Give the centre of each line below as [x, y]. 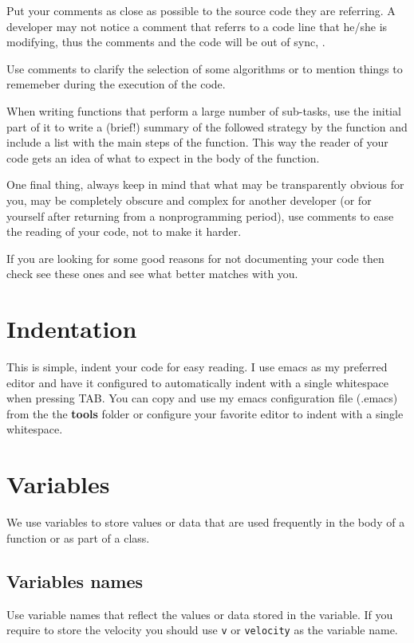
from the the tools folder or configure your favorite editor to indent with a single [205, 413]
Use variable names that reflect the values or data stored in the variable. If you [200, 614]
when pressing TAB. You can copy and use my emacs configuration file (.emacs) [202, 398]
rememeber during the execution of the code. [116, 84]
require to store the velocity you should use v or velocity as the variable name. [202, 630]
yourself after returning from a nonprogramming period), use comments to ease [200, 216]
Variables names [75, 580]
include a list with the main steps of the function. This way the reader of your [197, 142]
